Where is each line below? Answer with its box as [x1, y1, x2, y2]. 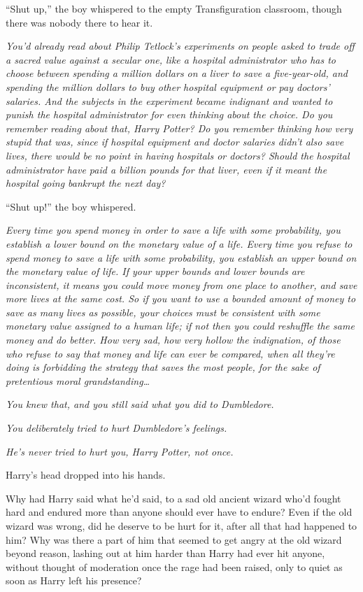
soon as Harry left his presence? [6, 573, 142, 588]
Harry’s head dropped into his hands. [6, 467, 166, 482]
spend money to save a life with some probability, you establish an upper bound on [6, 250, 357, 265]
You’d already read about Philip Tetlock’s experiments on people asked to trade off [6, 38, 355, 53]
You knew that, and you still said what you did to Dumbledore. [6, 397, 274, 411]
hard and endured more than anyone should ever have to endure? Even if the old [6, 505, 353, 519]
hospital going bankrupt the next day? [6, 176, 166, 190]
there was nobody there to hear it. [6, 15, 153, 29]
